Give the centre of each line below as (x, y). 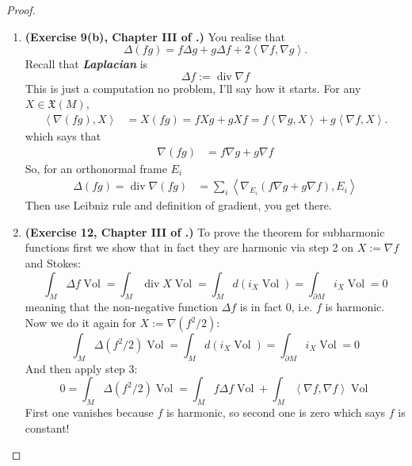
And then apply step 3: (81, 368)
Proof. (21, 10)
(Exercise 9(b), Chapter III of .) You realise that (155, 36)
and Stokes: (53, 263)
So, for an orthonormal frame (96, 168)
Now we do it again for (80, 323)
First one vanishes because (89, 412)
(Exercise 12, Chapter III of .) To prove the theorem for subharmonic (205, 231)
